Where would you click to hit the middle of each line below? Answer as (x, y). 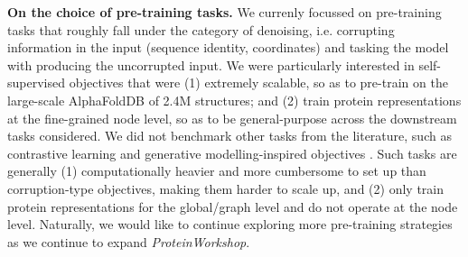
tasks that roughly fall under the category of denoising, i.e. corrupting (201, 29)
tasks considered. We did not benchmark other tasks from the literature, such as (229, 136)
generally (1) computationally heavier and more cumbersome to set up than (217, 171)
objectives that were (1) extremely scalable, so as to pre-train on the (258, 83)
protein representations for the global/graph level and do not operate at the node (233, 206)
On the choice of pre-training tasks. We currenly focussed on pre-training (225, 12)
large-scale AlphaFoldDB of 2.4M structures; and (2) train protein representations (234, 100)
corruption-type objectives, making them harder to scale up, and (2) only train (225, 188)
